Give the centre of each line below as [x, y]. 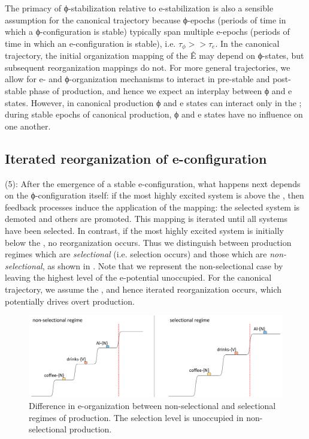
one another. [28, 126]
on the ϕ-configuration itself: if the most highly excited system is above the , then [154, 195]
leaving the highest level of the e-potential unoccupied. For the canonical [138, 277]
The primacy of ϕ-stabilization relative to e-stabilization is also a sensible [139, 8]
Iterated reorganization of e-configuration [136, 158]
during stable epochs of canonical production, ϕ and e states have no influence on [154, 114]
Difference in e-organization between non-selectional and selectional [152, 405]
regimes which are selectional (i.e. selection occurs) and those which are [136, 254]
